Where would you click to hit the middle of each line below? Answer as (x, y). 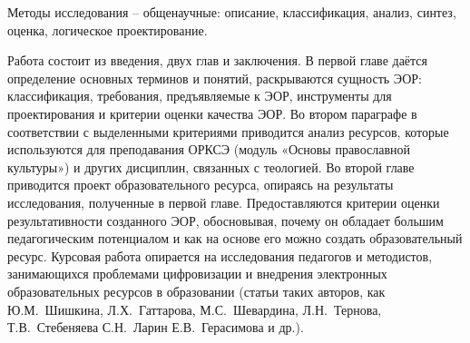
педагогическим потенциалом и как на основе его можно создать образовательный (235, 238)
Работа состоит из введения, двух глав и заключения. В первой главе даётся (218, 60)
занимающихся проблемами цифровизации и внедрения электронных (197, 274)
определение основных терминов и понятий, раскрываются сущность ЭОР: (215, 78)
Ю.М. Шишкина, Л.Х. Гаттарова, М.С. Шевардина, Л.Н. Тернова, (195, 309)
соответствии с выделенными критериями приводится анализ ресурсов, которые (228, 131)
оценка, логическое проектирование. (108, 29)
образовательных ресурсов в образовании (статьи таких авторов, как (196, 291)
